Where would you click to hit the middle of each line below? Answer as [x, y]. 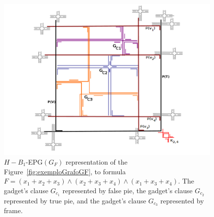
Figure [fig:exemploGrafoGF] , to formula [65, 171]
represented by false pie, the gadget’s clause [127, 190]
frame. [13, 210]
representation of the [97, 161]
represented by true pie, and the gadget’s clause [75, 200]
